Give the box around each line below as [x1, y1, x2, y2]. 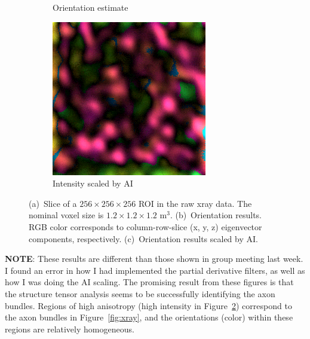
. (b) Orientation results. [170, 209, 262, 221]
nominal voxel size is [29, 209, 104, 221]
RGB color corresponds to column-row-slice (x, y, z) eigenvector [29, 220, 262, 233]
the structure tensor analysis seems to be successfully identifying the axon [5, 287, 275, 300]
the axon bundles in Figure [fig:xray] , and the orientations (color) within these [5, 311, 293, 323]
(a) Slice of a [29, 197, 77, 209]
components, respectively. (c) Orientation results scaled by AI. [29, 232, 258, 245]
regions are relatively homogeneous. [5, 322, 134, 335]
